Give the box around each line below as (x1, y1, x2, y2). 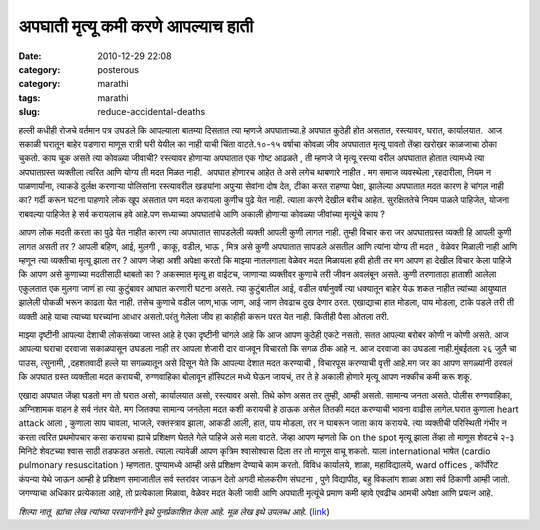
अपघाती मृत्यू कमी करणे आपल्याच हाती (18, 15, 254, 37)
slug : (18, 106, 40, 118)
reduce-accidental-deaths (97, 106, 206, 118)
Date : (18, 50, 42, 62)
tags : (18, 91, 41, 104)
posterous (97, 63, 140, 75)
